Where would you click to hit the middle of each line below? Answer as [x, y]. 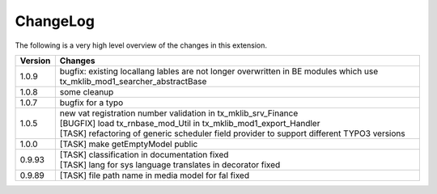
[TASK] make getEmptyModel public [129, 144]
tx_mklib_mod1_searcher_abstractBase [133, 81]
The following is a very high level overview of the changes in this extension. [141, 45]
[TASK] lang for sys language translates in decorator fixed [170, 164]
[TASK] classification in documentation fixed [144, 154]
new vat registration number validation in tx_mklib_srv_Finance [179, 113]
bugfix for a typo [91, 103]
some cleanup [87, 91]
